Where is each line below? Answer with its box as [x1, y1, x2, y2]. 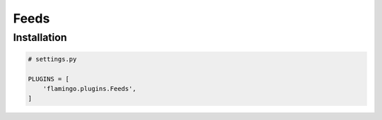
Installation [13, 31, 67, 44]
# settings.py [28, 55, 77, 63]
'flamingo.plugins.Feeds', [42, 85, 137, 92]
